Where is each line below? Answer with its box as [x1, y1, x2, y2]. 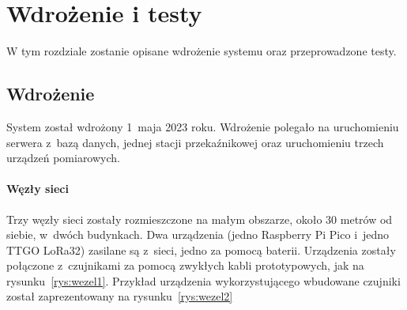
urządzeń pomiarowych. [6, 149, 120, 166]
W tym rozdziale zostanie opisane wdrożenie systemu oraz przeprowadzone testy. [6, 43, 397, 59]
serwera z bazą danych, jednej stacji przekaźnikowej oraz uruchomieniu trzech [6, 134, 384, 150]
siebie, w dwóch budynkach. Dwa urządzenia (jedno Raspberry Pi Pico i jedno [6, 226, 390, 243]
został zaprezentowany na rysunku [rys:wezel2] [6, 288, 233, 304]
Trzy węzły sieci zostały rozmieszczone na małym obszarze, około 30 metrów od [6, 210, 393, 227]
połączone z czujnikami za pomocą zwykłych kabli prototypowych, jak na [6, 257, 364, 274]
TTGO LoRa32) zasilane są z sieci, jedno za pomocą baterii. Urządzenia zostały [6, 241, 396, 258]
